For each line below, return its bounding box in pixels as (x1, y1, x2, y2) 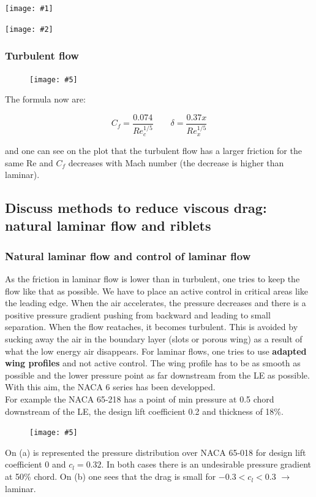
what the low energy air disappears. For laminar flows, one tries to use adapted (5, 344, 307, 357)
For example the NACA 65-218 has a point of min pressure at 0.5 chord (5, 393, 274, 406)
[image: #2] (5, 25, 53, 34)
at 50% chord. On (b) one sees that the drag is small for (5, 470, 216, 483)
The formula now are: (5, 93, 86, 106)
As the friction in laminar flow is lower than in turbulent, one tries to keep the (5, 272, 300, 285)
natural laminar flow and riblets (5, 216, 211, 235)
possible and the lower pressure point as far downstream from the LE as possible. (5, 368, 310, 381)
